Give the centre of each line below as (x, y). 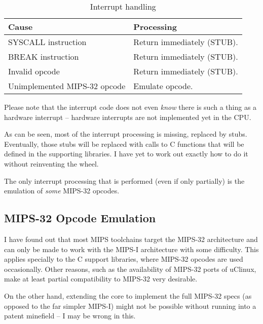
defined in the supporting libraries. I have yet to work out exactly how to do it (126, 154)
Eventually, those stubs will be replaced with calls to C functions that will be (124, 144)
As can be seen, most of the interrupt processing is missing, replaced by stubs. (126, 134)
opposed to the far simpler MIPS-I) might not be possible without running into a (130, 306)
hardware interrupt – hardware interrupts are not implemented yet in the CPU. (128, 117)
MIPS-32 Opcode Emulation (80, 218)
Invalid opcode (34, 71)
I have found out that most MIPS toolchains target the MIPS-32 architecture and (131, 239)
